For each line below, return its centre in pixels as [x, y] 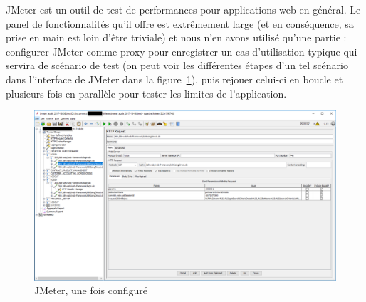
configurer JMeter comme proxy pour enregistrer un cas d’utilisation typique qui [182, 51]
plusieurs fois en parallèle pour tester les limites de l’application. [146, 93]
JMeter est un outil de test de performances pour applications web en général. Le [183, 9]
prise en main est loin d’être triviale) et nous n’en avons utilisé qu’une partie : [176, 37]
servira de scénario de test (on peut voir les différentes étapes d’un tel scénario [177, 65]
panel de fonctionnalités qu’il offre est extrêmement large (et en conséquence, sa [180, 23]
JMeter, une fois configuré [91, 290]
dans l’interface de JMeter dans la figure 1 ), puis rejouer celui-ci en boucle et [174, 79]
